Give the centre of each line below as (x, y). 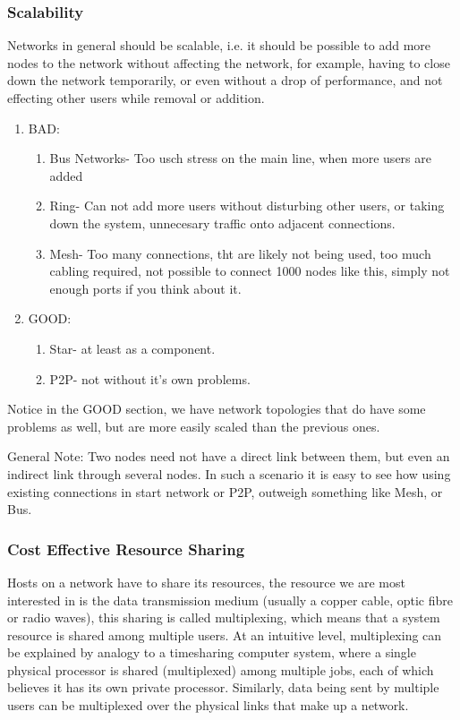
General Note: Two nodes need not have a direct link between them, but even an (229, 456)
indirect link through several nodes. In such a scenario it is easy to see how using (229, 473)
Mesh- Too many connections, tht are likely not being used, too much (240, 253)
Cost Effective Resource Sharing (126, 549)
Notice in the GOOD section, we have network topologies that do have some (217, 409)
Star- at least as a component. (132, 348)
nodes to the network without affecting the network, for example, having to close (229, 62)
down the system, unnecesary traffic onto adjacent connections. (222, 223)
